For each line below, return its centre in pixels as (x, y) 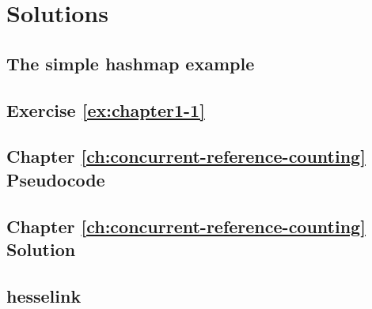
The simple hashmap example (131, 63)
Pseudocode (56, 179)
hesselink (44, 295)
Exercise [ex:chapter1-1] (106, 109)
